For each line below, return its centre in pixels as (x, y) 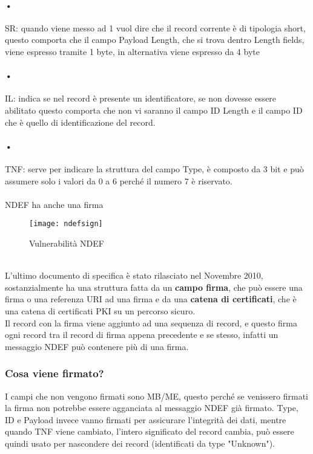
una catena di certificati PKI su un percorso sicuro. (100, 310)
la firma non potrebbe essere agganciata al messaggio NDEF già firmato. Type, (152, 408)
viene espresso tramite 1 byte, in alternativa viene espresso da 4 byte (132, 51)
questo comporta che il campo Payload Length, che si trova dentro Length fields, (155, 40)
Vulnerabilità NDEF (67, 243)
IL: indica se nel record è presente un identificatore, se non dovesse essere (141, 98)
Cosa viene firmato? (54, 373)
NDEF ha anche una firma (54, 204)
